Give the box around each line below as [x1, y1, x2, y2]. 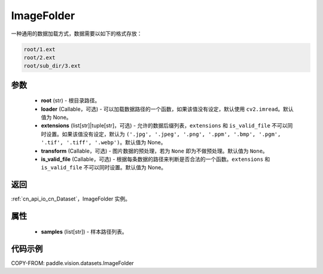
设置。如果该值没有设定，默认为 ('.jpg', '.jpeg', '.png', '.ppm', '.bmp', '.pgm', [45, 130, 281, 138]
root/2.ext [23, 54, 56, 61]
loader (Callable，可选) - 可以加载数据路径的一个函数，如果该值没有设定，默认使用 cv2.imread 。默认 [41, 105, 294, 112]
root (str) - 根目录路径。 [41, 97, 100, 104]
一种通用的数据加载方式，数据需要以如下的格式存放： [11, 30, 142, 37]
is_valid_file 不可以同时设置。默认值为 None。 [41, 164, 167, 171]
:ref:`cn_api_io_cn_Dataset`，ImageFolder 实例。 [11, 195, 131, 203]
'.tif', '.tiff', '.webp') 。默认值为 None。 [41, 139, 167, 146]
